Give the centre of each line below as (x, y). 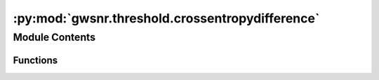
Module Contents (54, 37)
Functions (35, 60)
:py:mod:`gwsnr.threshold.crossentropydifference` (166, 18)
